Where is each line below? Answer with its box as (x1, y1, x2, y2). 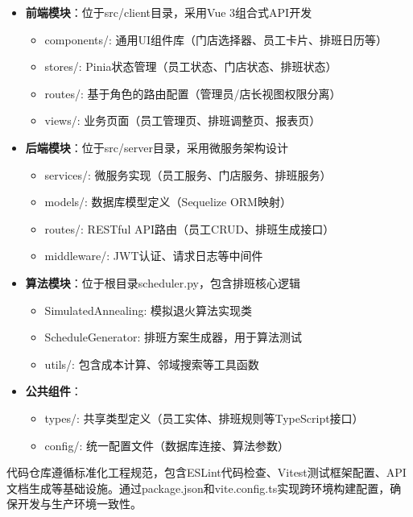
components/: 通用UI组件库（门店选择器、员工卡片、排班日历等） (44, 31, 388, 48)
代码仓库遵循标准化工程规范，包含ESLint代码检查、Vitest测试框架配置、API (6, 464, 407, 481)
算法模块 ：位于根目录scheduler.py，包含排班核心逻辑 (25, 274, 300, 291)
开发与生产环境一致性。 (17, 495, 142, 512)
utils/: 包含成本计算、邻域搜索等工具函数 (44, 355, 259, 372)
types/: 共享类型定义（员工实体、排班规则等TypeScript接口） (44, 409, 364, 426)
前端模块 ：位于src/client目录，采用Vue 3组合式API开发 (25, 4, 312, 20)
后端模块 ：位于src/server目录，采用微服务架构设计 (25, 139, 288, 155)
